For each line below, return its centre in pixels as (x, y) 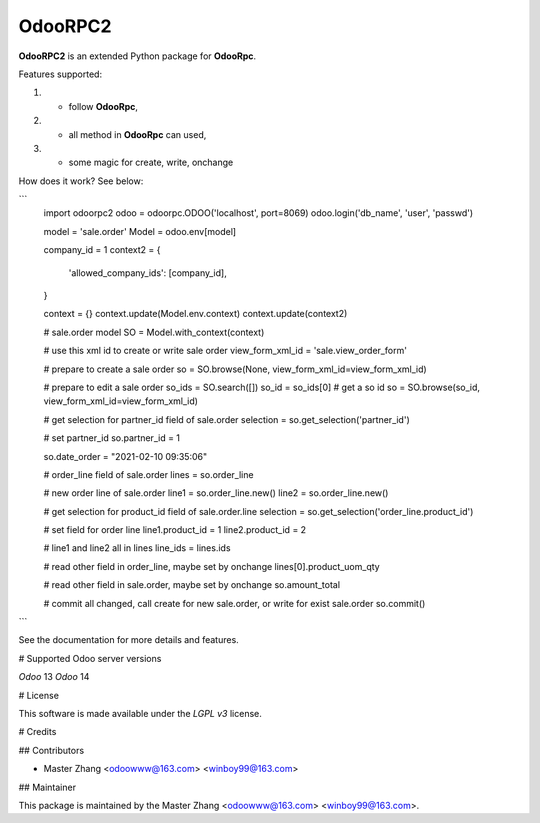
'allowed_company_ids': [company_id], (147, 272)
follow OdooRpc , (103, 106)
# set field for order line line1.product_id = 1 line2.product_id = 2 (175, 530)
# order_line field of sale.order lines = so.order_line (148, 474)
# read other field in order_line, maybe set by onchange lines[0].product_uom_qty (211, 566)
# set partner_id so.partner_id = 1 (111, 438)
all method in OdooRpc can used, (137, 134)
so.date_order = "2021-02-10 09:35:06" (125, 456)
